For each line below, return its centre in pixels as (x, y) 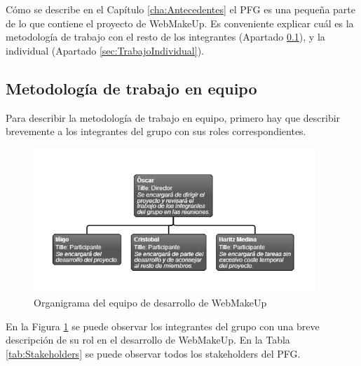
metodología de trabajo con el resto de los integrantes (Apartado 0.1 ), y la (165, 37)
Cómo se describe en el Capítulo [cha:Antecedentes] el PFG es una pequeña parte (180, 9)
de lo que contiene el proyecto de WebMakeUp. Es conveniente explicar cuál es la (180, 23)
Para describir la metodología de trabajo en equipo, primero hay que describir (173, 117)
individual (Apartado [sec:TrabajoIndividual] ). (105, 50)
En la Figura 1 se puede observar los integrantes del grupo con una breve (163, 326)
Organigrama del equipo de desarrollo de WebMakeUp (150, 302)
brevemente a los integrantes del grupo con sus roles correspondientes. (156, 131)
